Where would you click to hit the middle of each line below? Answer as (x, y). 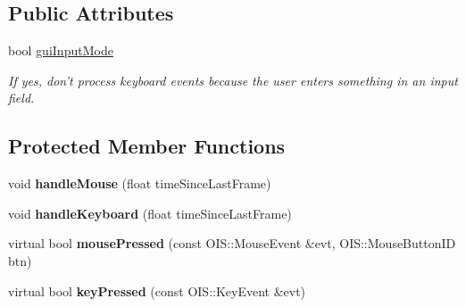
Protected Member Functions (147, 146)
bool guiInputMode (61, 50)
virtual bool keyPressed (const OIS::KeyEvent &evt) (157, 290)
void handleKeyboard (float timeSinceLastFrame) (150, 213)
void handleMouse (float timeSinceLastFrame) (140, 183)
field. (21, 98)
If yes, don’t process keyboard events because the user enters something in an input (233, 80)
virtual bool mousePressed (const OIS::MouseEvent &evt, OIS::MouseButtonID (232, 243)
